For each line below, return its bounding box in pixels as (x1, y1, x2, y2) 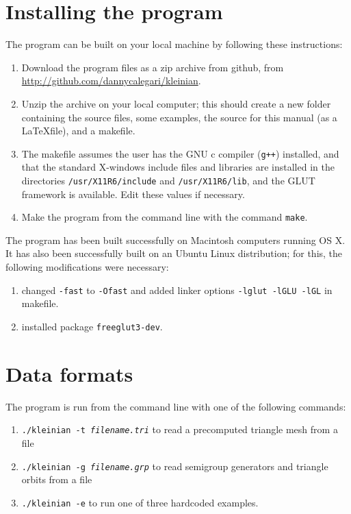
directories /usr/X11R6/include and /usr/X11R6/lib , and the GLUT (21, 173, 315, 187)
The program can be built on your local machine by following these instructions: (5, 37, 343, 51)
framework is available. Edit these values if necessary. (21, 186, 245, 201)
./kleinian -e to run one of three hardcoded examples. (21, 495, 259, 509)
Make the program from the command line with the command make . (21, 210, 308, 224)
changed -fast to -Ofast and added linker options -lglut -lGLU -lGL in (21, 282, 333, 297)
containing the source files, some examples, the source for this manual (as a (21, 110, 337, 124)
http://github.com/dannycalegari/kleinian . (21, 73, 201, 88)
